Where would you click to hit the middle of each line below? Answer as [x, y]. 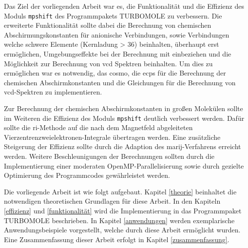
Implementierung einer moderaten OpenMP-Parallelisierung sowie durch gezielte [124, 165]
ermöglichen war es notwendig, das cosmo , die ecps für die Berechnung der [115, 73]
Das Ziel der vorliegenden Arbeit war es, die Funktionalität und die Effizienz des [124, 6]
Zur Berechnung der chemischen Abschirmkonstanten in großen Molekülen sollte [124, 108]
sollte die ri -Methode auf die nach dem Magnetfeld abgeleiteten [98, 127]
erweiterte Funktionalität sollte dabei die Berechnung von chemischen [108, 25]
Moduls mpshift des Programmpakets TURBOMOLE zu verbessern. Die [113, 15]
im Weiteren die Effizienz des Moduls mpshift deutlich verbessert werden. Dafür [124, 118]
